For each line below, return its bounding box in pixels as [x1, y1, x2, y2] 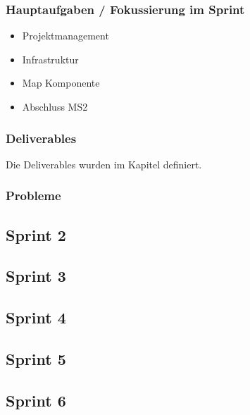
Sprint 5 [6, 347, 66, 369]
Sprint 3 [6, 265, 66, 287]
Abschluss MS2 [22, 99, 88, 113]
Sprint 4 [6, 306, 66, 328]
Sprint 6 [6, 389, 66, 411]
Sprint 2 [6, 223, 66, 245]
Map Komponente [22, 75, 100, 90]
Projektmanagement [22, 28, 109, 43]
